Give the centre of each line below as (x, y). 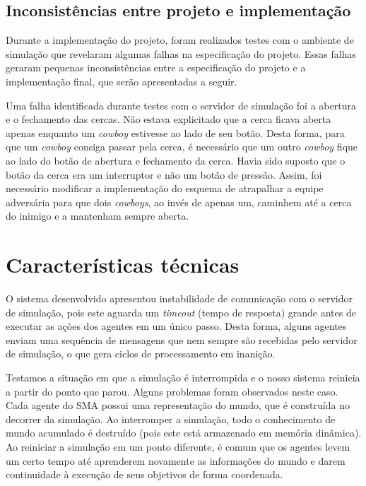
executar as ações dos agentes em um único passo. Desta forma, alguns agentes (176, 326)
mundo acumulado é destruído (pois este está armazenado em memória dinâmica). (184, 433)
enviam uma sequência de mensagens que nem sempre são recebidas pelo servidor (182, 339)
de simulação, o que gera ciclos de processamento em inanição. (141, 354)
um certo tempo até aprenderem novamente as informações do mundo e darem (176, 460)
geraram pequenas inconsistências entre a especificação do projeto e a (156, 67)
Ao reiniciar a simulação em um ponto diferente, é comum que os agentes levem (178, 446)
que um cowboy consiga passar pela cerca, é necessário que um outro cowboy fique (182, 147)
